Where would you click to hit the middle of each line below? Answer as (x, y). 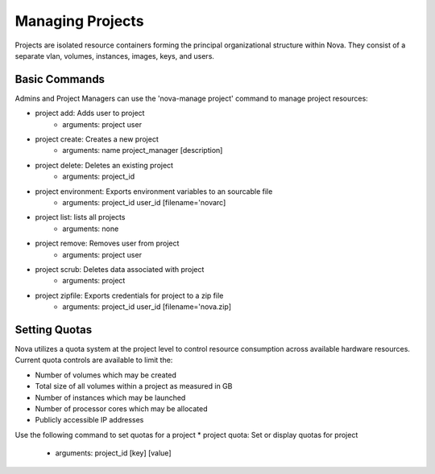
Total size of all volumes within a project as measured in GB (134, 386)
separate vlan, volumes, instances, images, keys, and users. (115, 56)
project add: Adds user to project (90, 113)
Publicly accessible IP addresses (89, 420)
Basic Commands (60, 79)
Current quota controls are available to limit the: (94, 360)
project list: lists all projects (80, 217)
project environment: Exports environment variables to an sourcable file (154, 191)
